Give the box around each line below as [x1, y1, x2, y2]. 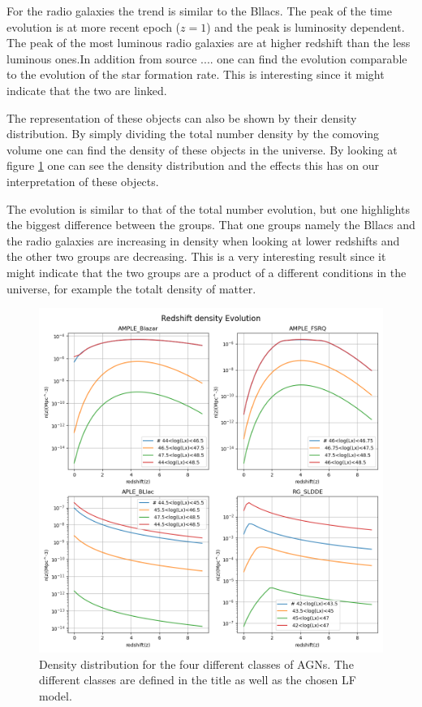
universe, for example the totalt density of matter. [6, 280, 256, 297]
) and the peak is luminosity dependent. [206, 18, 405, 35]
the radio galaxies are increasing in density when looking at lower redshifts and [6, 232, 400, 249]
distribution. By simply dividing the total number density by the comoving [6, 125, 380, 142]
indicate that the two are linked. [6, 81, 167, 98]
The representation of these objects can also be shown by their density [6, 109, 357, 126]
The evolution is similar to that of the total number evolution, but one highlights [6, 200, 410, 217]
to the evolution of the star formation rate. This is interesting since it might [6, 66, 385, 83]
